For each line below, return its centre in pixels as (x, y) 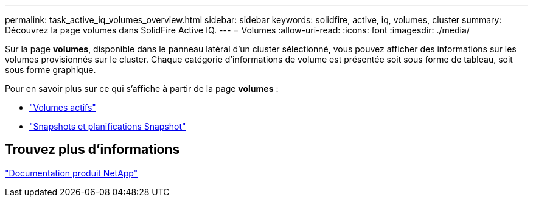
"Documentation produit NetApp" (71, 173)
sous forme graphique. (51, 70)
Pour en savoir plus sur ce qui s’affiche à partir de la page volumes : (142, 89)
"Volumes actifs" (63, 107)
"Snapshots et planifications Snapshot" (108, 126)
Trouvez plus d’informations (92, 150)
